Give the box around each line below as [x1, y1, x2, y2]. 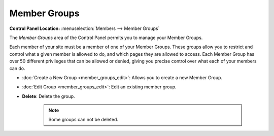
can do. [9, 65, 25, 71]
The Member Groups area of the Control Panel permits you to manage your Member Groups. [9, 35, 203, 41]
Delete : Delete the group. [22, 93, 76, 99]
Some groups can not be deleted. [48, 117, 119, 123]
